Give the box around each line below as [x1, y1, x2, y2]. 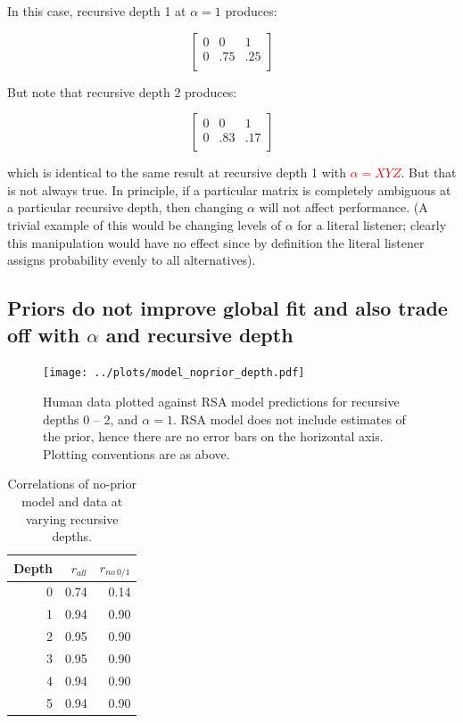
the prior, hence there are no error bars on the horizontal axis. [43, 427, 384, 446]
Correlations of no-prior [7, 474, 136, 493]
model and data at [21, 491, 123, 510]
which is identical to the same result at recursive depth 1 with [7, 163, 346, 182]
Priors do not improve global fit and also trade [7, 294, 448, 322]
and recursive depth [105, 320, 294, 348]
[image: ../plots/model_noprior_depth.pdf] [43, 366, 305, 380]
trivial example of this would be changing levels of [7, 215, 282, 234]
